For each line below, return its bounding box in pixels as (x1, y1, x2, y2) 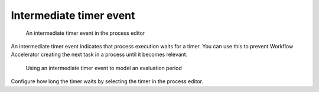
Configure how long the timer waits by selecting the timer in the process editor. (11, 78, 204, 85)
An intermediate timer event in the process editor (25, 29, 145, 37)
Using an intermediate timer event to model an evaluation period (25, 64, 183, 71)
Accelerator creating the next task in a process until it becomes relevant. (11, 51, 188, 58)
